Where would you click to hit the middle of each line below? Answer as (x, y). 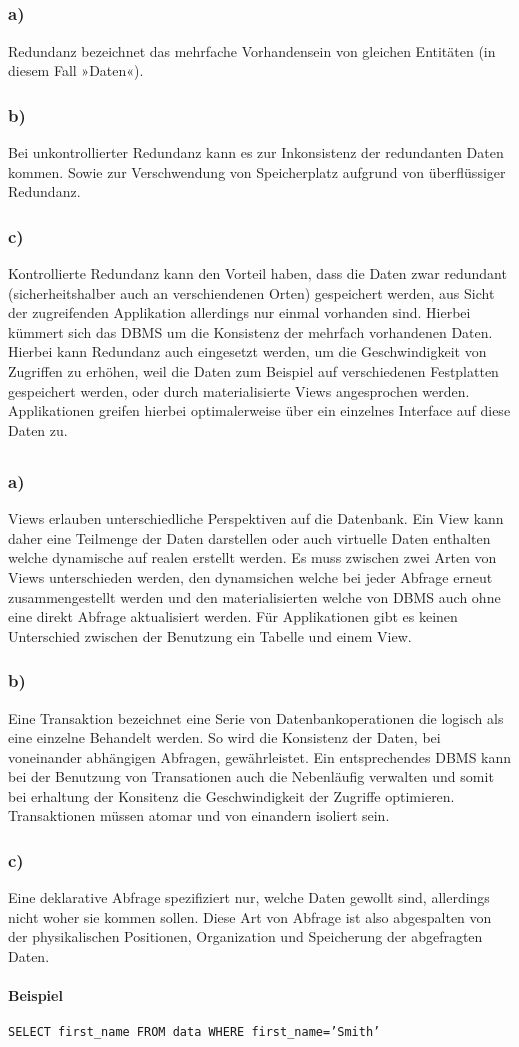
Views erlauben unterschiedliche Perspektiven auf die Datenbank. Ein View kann (256, 518)
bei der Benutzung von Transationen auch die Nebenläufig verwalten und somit (251, 776)
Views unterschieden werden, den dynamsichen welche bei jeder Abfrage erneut (250, 576)
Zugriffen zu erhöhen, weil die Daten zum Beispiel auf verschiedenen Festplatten (253, 371)
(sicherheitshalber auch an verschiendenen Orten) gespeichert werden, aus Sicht (251, 292)
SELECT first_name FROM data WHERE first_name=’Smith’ (194, 1032)
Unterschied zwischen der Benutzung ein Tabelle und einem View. (210, 635)
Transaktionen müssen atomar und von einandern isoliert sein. (199, 815)
